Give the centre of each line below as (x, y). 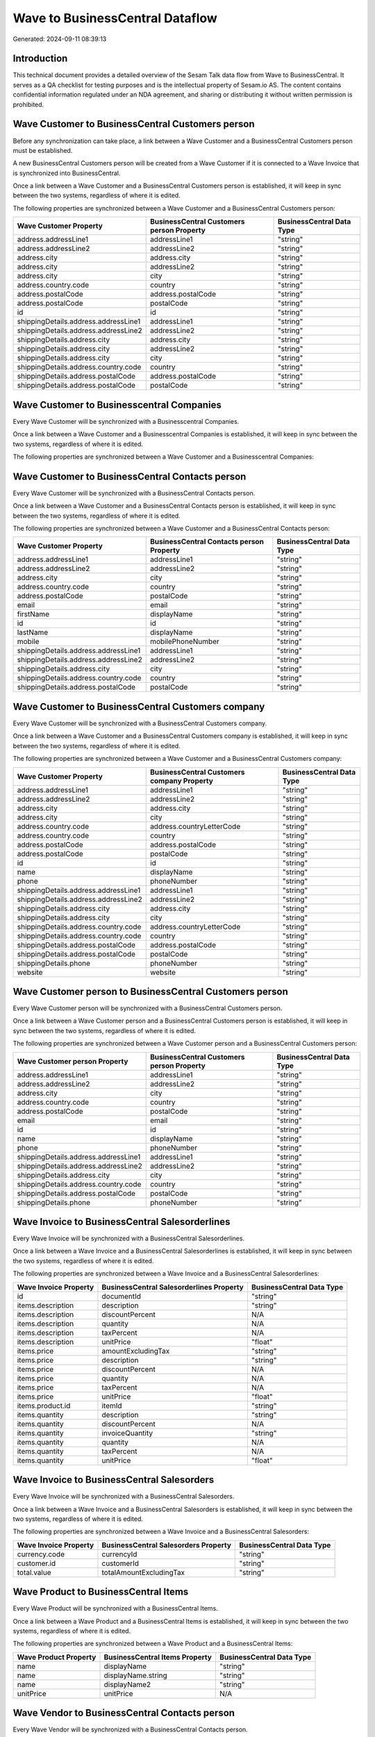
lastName (33, 632)
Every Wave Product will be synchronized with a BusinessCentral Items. (115, 1608)
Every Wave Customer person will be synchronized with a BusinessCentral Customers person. (148, 1008)
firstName (33, 614)
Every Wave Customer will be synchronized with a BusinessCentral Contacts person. (134, 493)
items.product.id (44, 1406)
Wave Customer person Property (73, 1061)
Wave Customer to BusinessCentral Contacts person (130, 476)
